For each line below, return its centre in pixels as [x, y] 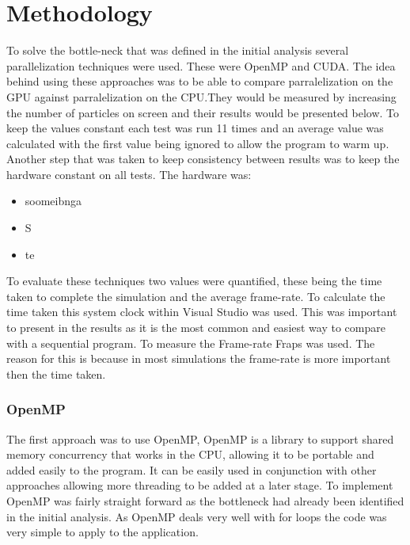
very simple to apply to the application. [102, 532]
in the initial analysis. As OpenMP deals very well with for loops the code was [197, 516]
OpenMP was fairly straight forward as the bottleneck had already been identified [205, 501]
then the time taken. [56, 373]
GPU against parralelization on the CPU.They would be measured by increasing [201, 96]
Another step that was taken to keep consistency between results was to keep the [203, 159]
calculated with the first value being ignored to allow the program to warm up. [198, 143]
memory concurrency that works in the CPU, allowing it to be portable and [190, 454]
